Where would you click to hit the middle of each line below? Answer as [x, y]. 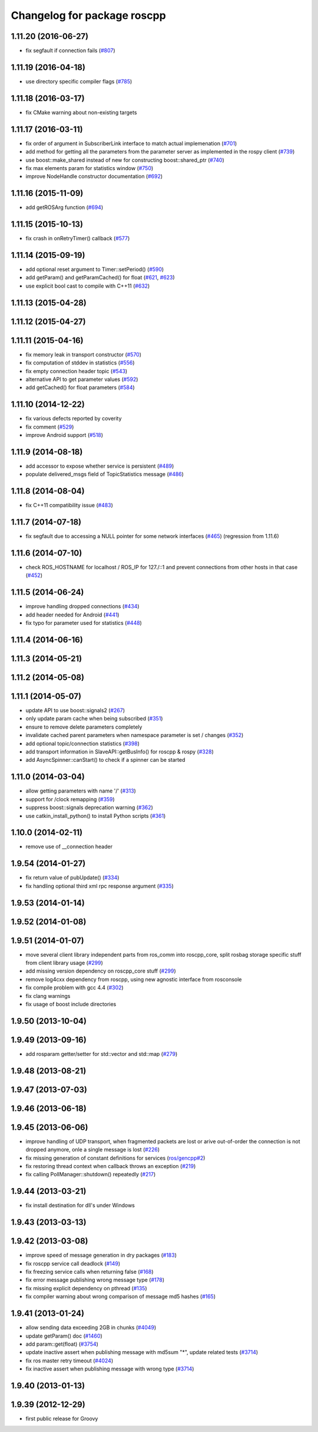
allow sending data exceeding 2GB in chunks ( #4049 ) [91, 1327]
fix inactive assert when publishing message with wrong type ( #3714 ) [110, 1369]
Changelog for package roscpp [88, 15]
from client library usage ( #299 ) [64, 963]
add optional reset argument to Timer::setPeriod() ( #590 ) [95, 269]
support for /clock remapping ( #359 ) [70, 799]
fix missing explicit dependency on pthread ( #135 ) [86, 1288]
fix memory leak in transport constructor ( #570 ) [83, 354]
